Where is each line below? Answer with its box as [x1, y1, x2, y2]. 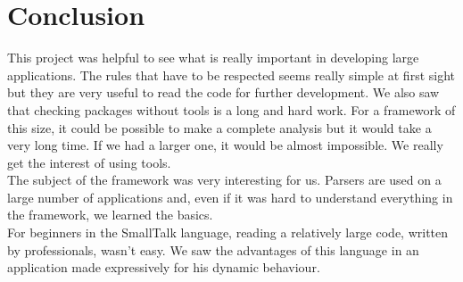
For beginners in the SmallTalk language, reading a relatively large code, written [7, 223, 449, 242]
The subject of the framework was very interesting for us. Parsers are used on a [7, 170, 442, 189]
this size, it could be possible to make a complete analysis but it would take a [7, 118, 432, 137]
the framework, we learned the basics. [7, 205, 213, 224]
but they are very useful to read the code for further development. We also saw [7, 83, 440, 102]
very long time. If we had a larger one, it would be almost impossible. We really [7, 136, 443, 154]
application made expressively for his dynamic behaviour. [7, 258, 320, 277]
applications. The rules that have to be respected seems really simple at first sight [7, 65, 455, 84]
